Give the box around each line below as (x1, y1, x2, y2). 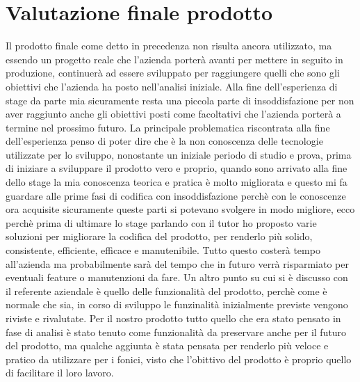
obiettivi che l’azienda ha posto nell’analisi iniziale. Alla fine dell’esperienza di (6, 79, 338, 93)
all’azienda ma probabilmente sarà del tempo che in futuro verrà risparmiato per (6, 256, 349, 271)
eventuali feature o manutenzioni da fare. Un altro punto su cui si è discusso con (6, 270, 348, 285)
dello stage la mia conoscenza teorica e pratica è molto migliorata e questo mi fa (6, 175, 347, 189)
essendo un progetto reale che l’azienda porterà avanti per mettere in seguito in (6, 51, 343, 66)
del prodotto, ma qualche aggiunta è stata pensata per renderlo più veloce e (6, 338, 329, 353)
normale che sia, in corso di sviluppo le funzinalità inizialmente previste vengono (6, 297, 348, 312)
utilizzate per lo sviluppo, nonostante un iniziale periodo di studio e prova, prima (6, 147, 352, 161)
